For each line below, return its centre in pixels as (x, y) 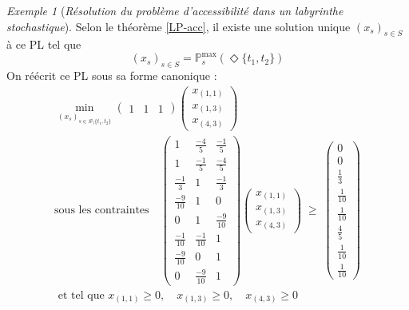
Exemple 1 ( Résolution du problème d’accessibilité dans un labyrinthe (175, 10)
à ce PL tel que (44, 44)
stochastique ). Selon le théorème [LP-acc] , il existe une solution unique (179, 26)
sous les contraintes (102, 211)
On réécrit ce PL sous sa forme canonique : (112, 76)
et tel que (81, 295)
